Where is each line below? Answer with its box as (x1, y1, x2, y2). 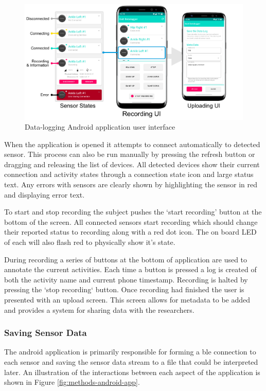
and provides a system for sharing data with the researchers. (4, 304, 194, 315)
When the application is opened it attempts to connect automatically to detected (4, 138, 260, 149)
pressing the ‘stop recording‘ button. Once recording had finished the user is (4, 284, 244, 295)
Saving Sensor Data (4, 326, 87, 339)
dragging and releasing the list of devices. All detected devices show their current (4, 158, 260, 169)
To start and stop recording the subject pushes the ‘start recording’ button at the (4, 206, 262, 217)
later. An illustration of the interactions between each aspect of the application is (4, 366, 260, 377)
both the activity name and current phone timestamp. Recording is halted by (4, 274, 248, 285)
